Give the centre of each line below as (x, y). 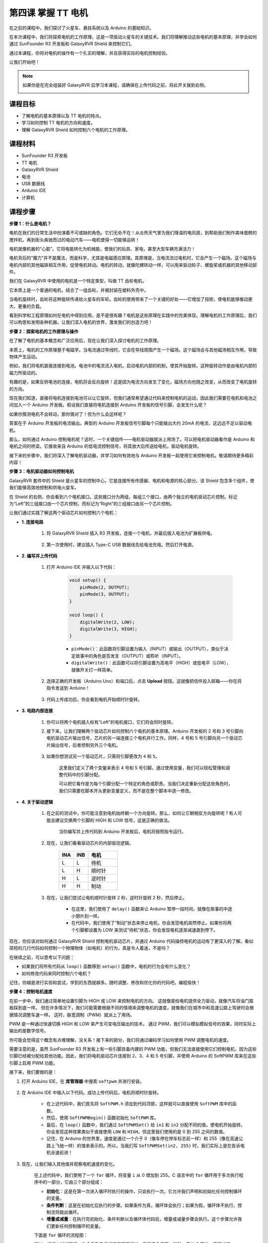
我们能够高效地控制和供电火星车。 (44, 488)
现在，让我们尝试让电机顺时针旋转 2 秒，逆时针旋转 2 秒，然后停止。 (117, 898)
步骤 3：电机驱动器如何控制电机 (42, 471)
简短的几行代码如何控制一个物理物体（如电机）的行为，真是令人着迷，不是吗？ (90, 948)
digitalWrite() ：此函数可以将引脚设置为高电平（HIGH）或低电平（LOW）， (151, 663)
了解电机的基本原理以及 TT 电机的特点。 (63, 116)
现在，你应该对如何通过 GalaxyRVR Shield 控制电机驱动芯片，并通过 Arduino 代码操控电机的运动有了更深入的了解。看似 (131, 941)
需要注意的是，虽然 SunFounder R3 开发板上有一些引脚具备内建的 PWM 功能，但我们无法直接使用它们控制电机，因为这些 (133, 1049)
